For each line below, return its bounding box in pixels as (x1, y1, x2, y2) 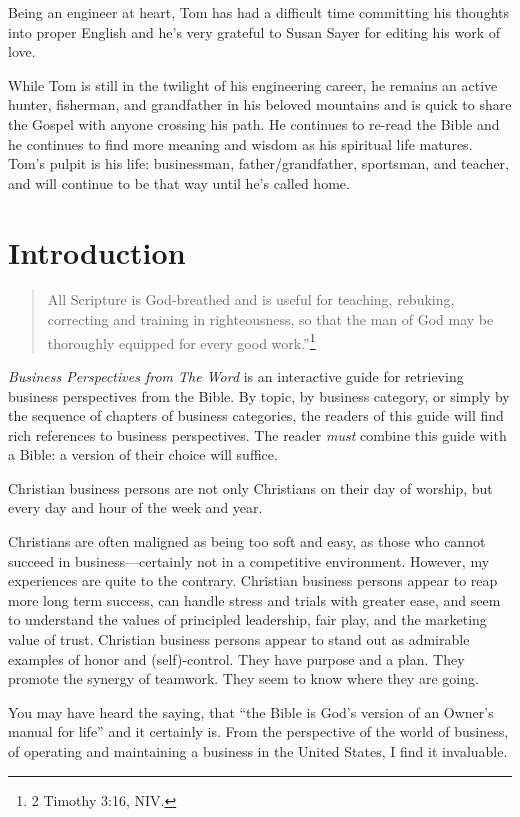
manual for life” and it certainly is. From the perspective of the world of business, (8, 721, 509, 742)
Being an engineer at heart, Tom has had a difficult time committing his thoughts (8, 2, 509, 22)
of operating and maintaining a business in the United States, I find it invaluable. (8, 741, 508, 761)
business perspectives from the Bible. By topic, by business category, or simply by (8, 385, 510, 406)
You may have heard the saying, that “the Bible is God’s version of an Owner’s (8, 701, 494, 722)
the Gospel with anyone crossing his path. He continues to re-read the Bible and (8, 113, 500, 134)
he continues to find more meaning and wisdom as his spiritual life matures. (8, 133, 473, 154)
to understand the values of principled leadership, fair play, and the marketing (8, 609, 487, 630)
